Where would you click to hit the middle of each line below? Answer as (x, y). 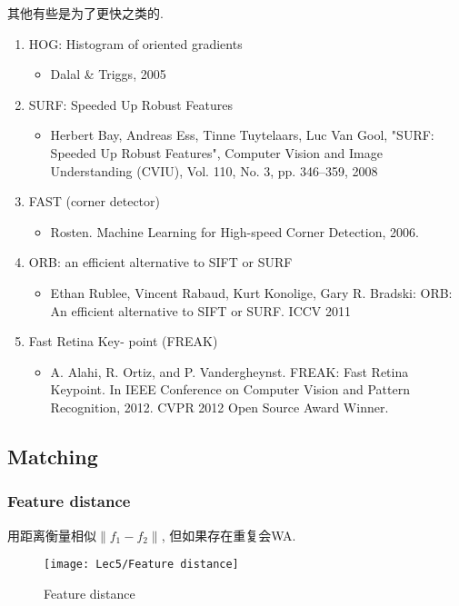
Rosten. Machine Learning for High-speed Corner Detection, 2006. (234, 231)
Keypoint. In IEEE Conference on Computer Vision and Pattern (230, 389)
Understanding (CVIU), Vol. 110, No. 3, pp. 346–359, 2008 (214, 170)
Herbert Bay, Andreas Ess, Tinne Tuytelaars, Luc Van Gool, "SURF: (242, 135)
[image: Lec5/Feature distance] (141, 565)
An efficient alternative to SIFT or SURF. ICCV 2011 (201, 310)
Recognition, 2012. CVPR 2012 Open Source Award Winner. (220, 407)
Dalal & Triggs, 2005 (108, 74)
